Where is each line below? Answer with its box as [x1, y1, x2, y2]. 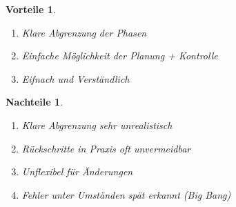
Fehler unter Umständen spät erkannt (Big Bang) [21, 187, 231, 201]
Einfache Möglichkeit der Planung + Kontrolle [21, 48, 218, 63]
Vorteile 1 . [6, 2, 56, 16]
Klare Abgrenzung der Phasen [21, 25, 147, 39]
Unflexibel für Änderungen [21, 164, 133, 179]
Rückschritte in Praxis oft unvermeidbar [21, 141, 191, 155]
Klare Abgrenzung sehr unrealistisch [21, 117, 173, 132]
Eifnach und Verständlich [21, 71, 130, 86]
